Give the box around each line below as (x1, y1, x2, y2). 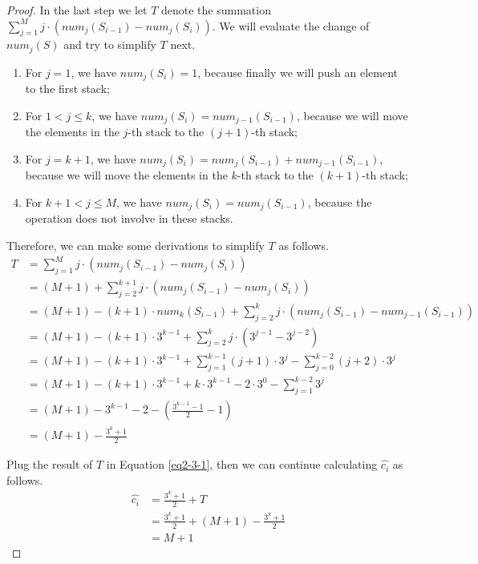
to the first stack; (25, 80, 110, 97)
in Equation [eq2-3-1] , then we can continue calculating (106, 456, 378, 473)
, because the (307, 193, 372, 210)
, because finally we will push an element (197, 63, 399, 80)
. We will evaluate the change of (212, 17, 370, 34)
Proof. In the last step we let (6, 2, 148, 18)
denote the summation (160, 2, 271, 18)
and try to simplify (63, 36, 156, 53)
